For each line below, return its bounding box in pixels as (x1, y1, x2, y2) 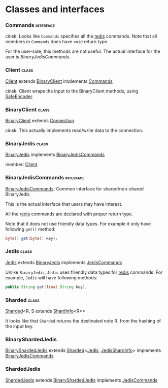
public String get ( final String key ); (5, 284, 87, 289)
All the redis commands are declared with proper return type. (5, 211, 133, 217)
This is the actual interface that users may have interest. (5, 201, 123, 207)
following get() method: (5, 226, 56, 232)
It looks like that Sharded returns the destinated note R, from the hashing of (5, 318, 161, 324)
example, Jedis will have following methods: (5, 274, 98, 280)
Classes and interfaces (5, 4, 105, 15)
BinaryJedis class (5, 140, 48, 147)
